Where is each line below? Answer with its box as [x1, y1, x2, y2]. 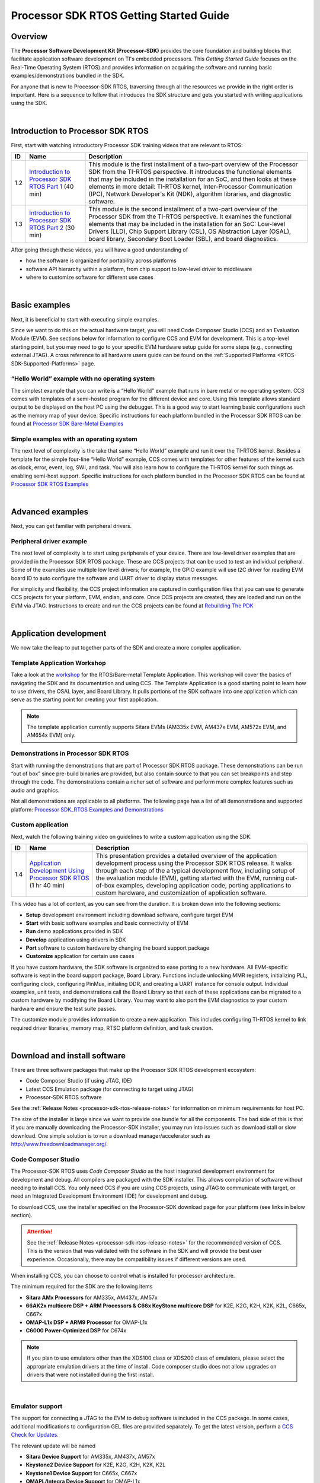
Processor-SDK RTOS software [25, 1094, 102, 1101]
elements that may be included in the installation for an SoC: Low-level [88, 220, 286, 228]
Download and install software [11, 1051, 126, 1061]
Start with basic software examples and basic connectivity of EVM [25, 919, 189, 927]
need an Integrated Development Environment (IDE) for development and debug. [11, 1192, 208, 1199]
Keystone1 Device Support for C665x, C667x [25, 1469, 137, 1476]
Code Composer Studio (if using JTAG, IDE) [25, 1077, 133, 1084]
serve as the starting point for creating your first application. [11, 696, 158, 703]
